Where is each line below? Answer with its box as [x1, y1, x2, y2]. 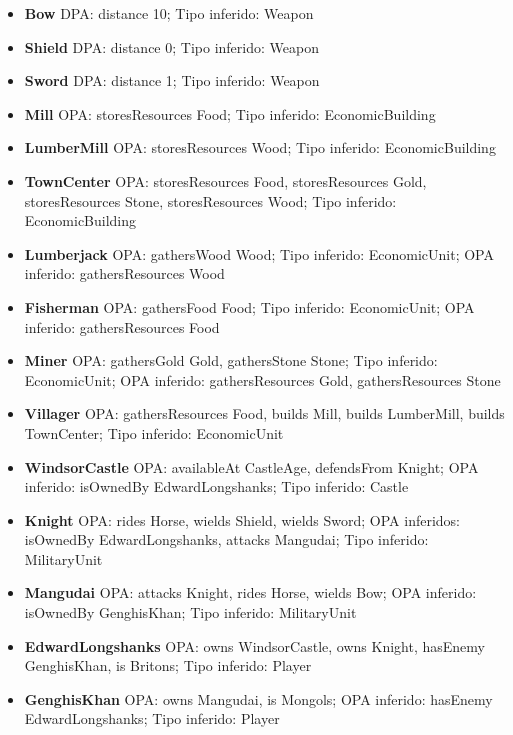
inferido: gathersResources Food [24, 316, 220, 337]
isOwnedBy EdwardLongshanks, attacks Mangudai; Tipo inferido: [24, 529, 429, 550]
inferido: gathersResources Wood [24, 263, 225, 284]
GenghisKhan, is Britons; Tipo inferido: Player [24, 655, 312, 676]
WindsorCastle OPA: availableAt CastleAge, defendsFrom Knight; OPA [24, 456, 479, 477]
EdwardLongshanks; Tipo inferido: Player [24, 708, 280, 729]
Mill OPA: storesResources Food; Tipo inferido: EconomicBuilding [24, 103, 436, 124]
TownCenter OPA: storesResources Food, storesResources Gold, [24, 170, 427, 191]
